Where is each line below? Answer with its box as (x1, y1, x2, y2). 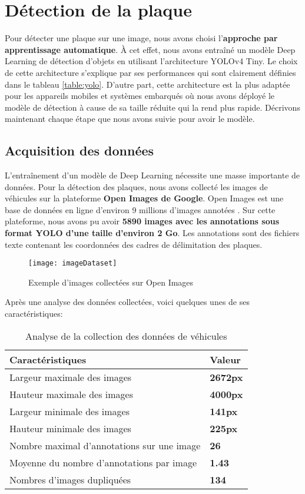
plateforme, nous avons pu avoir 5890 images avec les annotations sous (5, 215, 280, 227)
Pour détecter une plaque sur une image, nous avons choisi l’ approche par (5, 32, 278, 44)
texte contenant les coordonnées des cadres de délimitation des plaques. (5, 238, 263, 250)
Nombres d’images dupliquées (9, 472, 131, 486)
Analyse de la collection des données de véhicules (25, 329, 227, 343)
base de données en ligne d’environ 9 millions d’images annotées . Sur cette (5, 203, 276, 215)
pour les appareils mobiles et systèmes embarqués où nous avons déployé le (5, 89, 275, 102)
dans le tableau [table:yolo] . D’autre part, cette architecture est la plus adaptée (5, 78, 290, 90)
